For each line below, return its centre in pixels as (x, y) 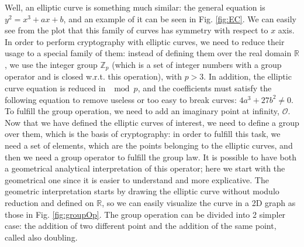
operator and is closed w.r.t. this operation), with (93, 76)
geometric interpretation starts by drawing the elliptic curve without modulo (142, 191)
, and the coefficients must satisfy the (205, 88)
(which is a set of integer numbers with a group (197, 64)
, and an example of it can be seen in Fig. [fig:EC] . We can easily (180, 18)
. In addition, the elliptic (248, 76)
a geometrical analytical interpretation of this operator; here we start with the (145, 168)
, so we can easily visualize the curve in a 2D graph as (199, 202)
